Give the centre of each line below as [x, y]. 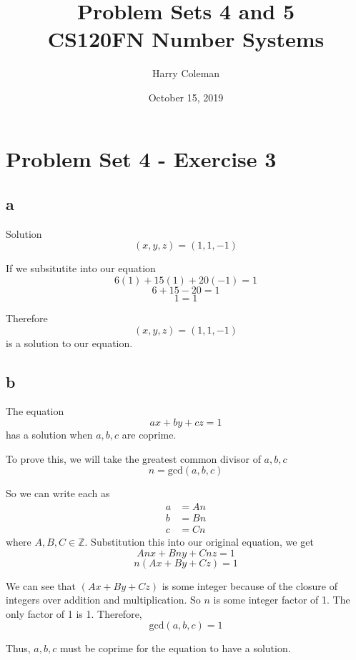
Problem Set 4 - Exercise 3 [141, 158]
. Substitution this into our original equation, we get [199, 541]
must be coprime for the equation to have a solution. [175, 648]
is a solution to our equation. [69, 342]
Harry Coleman [186, 73]
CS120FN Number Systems [186, 39]
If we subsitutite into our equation [81, 268]
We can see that [41, 585]
